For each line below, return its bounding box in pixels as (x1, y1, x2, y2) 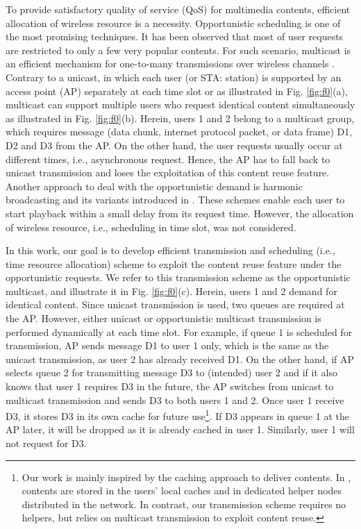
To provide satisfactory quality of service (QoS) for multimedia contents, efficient (6, 2, 351, 16)
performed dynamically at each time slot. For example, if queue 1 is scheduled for (6, 324, 353, 339)
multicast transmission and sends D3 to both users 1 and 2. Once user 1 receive (6, 392, 344, 407)
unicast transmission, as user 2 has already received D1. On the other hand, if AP (6, 351, 355, 366)
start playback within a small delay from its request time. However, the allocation (6, 205, 354, 220)
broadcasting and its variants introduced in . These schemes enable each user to (6, 192, 345, 207)
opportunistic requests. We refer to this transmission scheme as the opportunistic (6, 270, 351, 285)
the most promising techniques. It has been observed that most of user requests (6, 29, 344, 44)
